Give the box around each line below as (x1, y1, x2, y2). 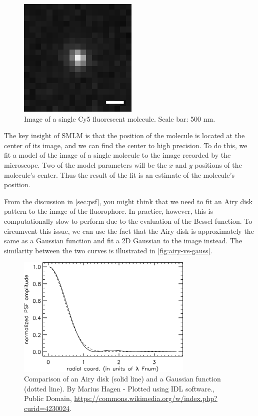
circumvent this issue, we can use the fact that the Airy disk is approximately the (4, 225, 254, 236)
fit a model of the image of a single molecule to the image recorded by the (4, 150, 231, 160)
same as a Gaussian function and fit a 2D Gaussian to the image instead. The (4, 235, 242, 246)
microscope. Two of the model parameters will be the (4, 159, 167, 170)
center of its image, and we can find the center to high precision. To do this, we (4, 140, 247, 150)
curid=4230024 (24, 403, 70, 413)
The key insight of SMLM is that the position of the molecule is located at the (4, 130, 245, 141)
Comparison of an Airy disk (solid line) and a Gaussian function (24, 373, 221, 384)
